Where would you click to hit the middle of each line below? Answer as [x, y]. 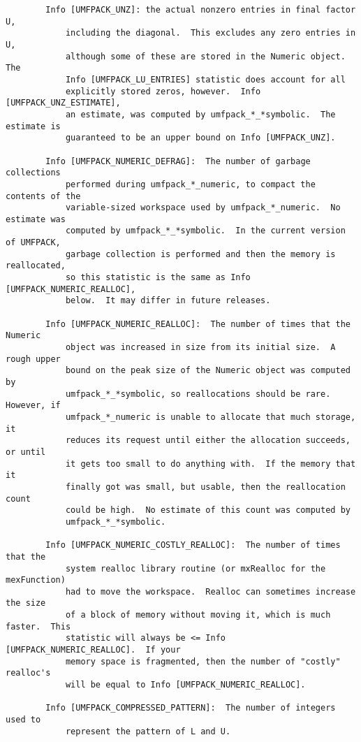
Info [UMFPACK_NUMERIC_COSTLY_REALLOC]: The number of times [193, 545]
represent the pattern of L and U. [148, 731]
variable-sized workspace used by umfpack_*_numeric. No [203, 208]
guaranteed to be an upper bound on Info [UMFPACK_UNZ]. [200, 138]
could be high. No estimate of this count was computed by [208, 510]
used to [23, 720]
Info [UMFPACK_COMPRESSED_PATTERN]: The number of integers [191, 708]
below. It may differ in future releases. [168, 301]
